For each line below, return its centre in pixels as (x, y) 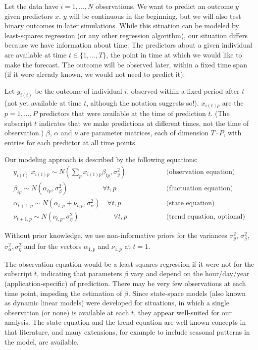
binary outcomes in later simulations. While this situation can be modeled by (122, 26)
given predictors (29, 16)
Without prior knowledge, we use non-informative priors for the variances (116, 235)
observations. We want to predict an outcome (164, 6)
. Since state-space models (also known (187, 293)
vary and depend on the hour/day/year (190, 273)
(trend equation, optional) (206, 217)
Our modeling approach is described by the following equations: (101, 159)
